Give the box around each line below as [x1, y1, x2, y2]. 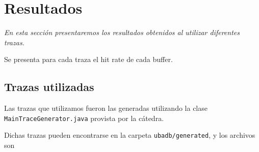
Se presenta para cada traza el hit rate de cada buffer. [4, 54, 173, 65]
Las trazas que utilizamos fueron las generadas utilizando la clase [4, 103, 208, 113]
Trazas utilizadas [4, 79, 94, 95]
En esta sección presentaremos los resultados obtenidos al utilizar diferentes [4, 27, 240, 38]
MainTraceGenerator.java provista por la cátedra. [4, 112, 164, 123]
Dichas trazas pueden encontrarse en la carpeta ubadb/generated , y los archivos [4, 130, 255, 140]
